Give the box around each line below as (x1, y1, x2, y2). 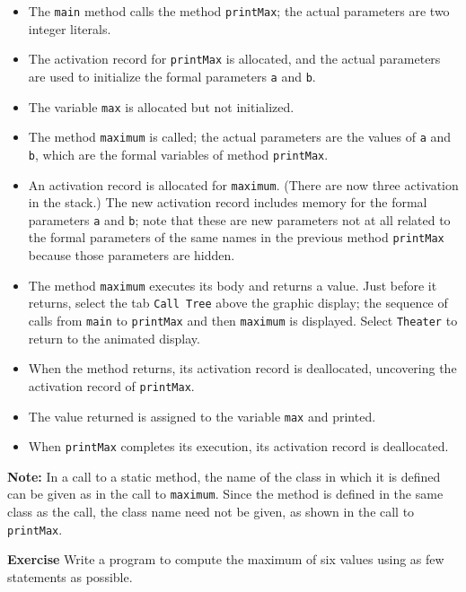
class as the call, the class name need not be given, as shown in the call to (7, 502, 415, 521)
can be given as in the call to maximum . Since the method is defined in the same (7, 484, 444, 503)
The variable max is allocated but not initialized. (28, 97, 295, 116)
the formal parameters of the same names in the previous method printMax (28, 228, 444, 247)
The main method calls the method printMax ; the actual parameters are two (28, 2, 450, 20)
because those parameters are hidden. (28, 246, 235, 265)
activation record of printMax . (28, 376, 195, 395)
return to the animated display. (28, 328, 200, 347)
